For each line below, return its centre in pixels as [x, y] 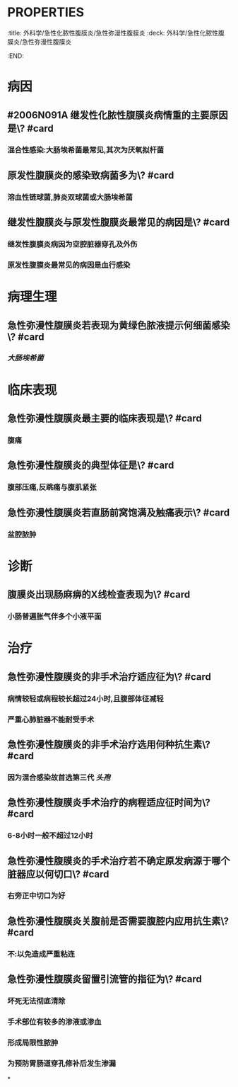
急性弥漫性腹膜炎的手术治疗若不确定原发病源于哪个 [119, 861]
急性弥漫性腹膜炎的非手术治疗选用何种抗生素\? [109, 744]
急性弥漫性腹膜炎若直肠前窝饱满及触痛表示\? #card [119, 512]
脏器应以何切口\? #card [58, 874]
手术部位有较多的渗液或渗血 [54, 1022]
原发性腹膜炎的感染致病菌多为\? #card [91, 175]
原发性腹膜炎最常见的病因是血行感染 [69, 265]
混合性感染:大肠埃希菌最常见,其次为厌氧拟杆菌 [86, 150]
